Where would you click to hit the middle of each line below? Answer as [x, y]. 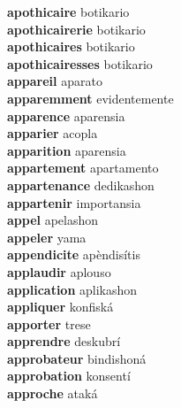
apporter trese [49, 323]
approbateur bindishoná [77, 358]
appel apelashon [53, 220]
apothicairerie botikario [76, 29]
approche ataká [53, 393]
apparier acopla [53, 133]
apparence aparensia [66, 115]
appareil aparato [55, 81]
